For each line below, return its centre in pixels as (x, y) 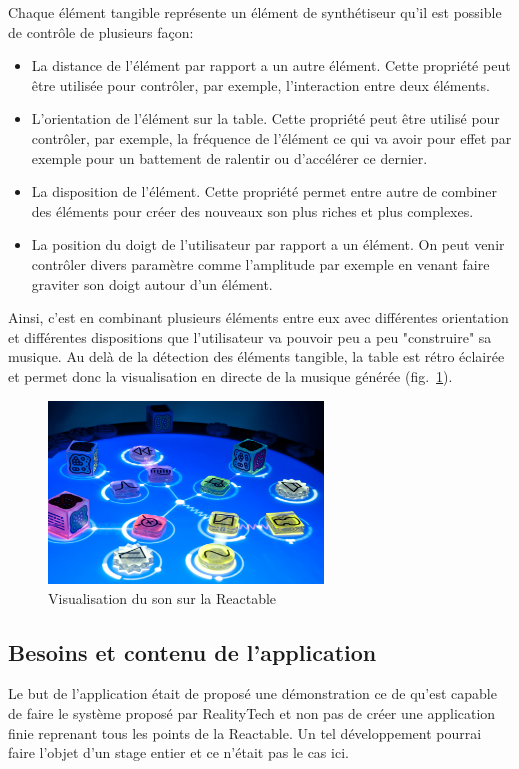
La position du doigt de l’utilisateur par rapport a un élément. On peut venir (268, 244)
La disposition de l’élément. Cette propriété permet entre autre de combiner (264, 191)
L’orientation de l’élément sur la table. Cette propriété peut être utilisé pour (265, 118)
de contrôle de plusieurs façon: (101, 31)
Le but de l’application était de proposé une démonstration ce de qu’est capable (252, 693)
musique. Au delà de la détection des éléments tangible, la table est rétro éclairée (256, 356)
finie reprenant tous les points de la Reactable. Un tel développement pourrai (245, 732)
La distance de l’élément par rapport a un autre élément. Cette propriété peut (271, 65)
